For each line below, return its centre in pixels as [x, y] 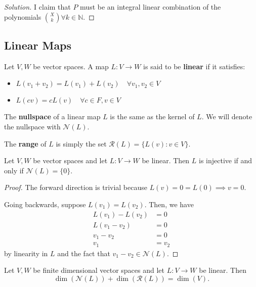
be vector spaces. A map [71, 66]
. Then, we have [169, 204]
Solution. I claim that [37, 7]
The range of [25, 143]
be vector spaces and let [70, 160]
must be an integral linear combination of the [151, 7]
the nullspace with [32, 126]
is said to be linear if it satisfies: [194, 66]
